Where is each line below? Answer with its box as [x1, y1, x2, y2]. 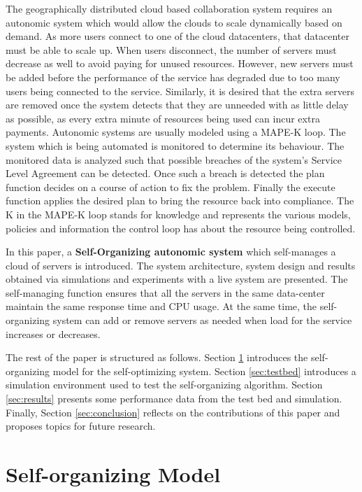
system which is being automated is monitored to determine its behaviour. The [6, 138, 345, 153]
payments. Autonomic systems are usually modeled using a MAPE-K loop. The [6, 125, 346, 139]
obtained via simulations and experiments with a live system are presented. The [6, 272, 348, 286]
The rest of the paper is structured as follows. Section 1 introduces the [6, 350, 308, 365]
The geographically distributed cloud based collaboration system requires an [6, 1, 333, 15]
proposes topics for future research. [6, 419, 156, 433]
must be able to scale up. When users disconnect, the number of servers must [6, 42, 337, 57]
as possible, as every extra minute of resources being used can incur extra [6, 111, 320, 125]
